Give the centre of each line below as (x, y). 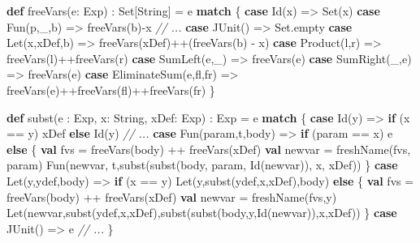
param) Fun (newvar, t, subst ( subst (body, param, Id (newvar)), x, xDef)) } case (202, 165)
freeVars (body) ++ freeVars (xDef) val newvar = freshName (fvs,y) (172, 196)
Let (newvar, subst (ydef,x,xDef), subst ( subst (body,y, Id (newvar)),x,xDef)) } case (202, 213)
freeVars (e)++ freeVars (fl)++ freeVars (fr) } (111, 90)
